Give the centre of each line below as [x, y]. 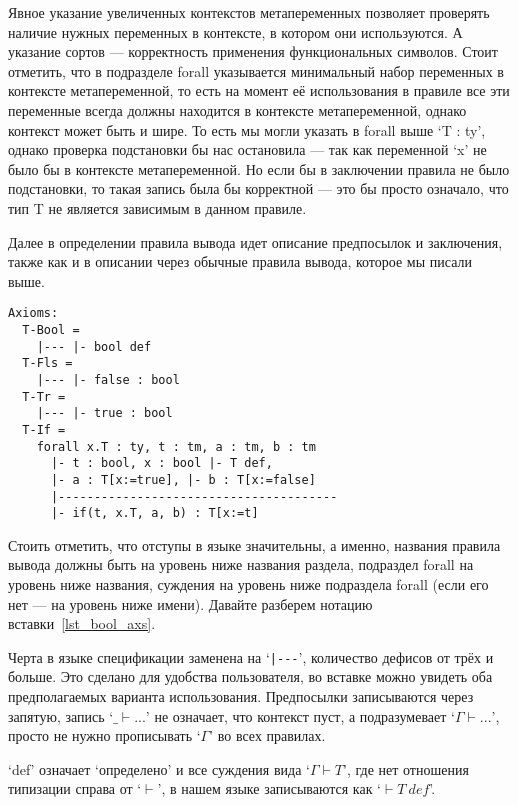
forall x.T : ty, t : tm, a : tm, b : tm [176, 446]
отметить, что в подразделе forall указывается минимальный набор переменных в [256, 70]
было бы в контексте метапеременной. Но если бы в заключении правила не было [259, 168]
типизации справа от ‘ [75, 788]
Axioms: [33, 313]
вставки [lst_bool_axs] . [82, 623]
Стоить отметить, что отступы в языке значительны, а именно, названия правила [254, 544]
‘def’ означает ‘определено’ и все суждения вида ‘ [159, 768]
